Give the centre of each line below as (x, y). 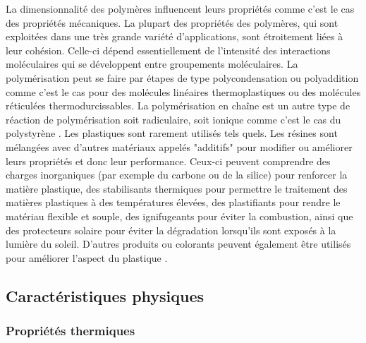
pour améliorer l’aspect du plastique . (87, 257)
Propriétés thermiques (71, 330)
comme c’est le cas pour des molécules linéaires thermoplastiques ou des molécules (183, 91)
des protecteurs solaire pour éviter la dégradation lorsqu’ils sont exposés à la (171, 230)
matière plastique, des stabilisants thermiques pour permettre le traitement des (177, 188)
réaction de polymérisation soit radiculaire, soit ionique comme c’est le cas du (173, 119)
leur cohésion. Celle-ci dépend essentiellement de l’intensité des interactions (168, 50)
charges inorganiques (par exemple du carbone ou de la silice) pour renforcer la (177, 175)
